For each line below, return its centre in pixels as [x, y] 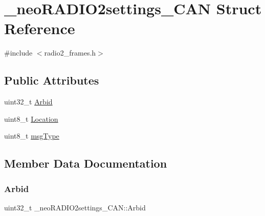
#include [18, 53]
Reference [40, 28]
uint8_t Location [31, 118]
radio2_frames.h [70, 53]
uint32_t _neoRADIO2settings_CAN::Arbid [75, 207]
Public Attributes [52, 80]
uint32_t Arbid [28, 102]
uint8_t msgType [32, 136]
